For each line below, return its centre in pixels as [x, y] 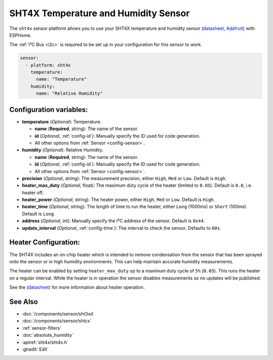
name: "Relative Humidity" [70, 93]
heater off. [33, 192]
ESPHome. [20, 35]
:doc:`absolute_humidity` [48, 335]
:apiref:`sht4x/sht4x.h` [45, 342]
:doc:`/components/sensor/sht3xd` [58, 314]
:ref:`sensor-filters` [42, 328]
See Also [24, 302]
